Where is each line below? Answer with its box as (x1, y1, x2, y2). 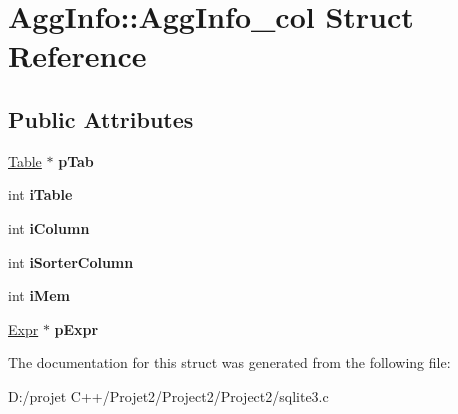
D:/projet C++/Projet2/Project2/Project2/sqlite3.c (8, 385, 329, 406)
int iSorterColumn (8, 251, 134, 272)
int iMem (8, 285, 70, 306)
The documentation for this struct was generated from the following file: (8, 352, 451, 373)
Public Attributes (8, 103, 194, 134)
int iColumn (8, 217, 90, 238)
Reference (8, 35, 147, 76)
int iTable (8, 184, 73, 205)
